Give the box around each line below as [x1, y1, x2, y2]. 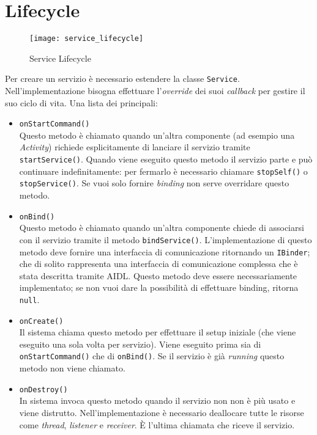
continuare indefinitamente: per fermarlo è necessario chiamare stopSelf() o [19, 164, 308, 177]
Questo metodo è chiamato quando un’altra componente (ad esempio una [19, 128, 295, 141]
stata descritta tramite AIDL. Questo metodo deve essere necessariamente [19, 269, 297, 282]
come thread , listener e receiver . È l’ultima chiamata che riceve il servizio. [19, 418, 295, 431]
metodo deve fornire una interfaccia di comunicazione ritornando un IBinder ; [19, 245, 310, 258]
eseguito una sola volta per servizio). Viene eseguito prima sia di [19, 337, 261, 350]
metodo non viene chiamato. [19, 362, 125, 375]
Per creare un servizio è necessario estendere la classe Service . [5, 72, 240, 85]
